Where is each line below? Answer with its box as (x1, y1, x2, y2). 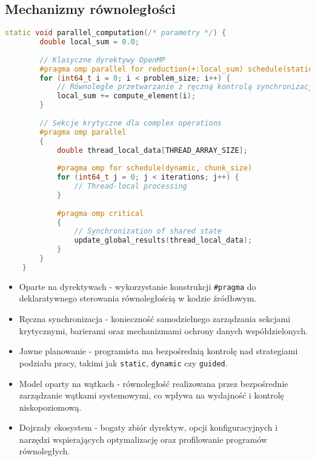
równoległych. (19, 445, 70, 457)
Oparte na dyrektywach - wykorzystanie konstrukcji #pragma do (19, 280, 256, 292)
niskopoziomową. (19, 400, 82, 413)
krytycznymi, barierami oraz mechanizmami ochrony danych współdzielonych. (19, 324, 308, 337)
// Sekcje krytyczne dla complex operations (39, 118, 222, 127)
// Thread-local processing (74, 182, 187, 191)
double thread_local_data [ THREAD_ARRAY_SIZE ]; (56, 146, 248, 155)
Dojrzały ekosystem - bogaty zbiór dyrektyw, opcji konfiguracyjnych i (19, 421, 278, 434)
